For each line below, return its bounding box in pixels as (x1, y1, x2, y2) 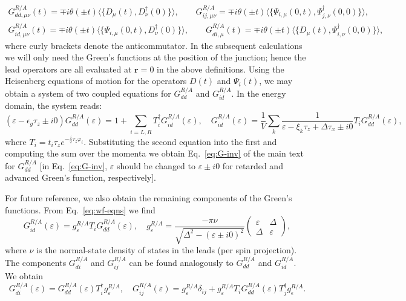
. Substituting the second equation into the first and (83, 135, 277, 147)
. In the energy (231, 86, 286, 99)
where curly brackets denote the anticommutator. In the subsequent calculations (5, 39, 303, 51)
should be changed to (117, 159, 196, 172)
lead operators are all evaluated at (5, 62, 132, 75)
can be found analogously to (129, 256, 234, 268)
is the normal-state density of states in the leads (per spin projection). (36, 244, 297, 256)
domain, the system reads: (5, 99, 102, 112)
